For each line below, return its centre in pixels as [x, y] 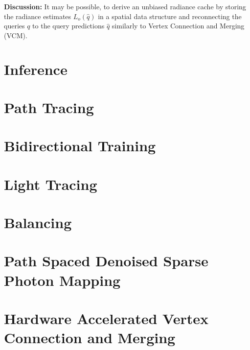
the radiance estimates [38, 16]
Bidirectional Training [80, 146]
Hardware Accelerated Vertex [106, 318]
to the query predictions [68, 26]
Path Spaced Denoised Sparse [106, 261]
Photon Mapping [62, 280]
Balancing [38, 222]
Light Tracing [51, 184]
